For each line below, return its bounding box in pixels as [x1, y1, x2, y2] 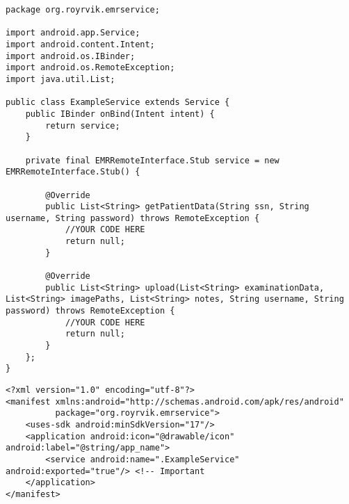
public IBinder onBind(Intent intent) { [25, 108, 215, 119]
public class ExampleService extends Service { [6, 97, 230, 108]
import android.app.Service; [6, 28, 140, 38]
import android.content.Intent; [6, 39, 155, 49]
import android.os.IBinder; [6, 51, 136, 61]
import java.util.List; [6, 74, 115, 84]
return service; [45, 120, 120, 131]
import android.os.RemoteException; [6, 63, 175, 73]
